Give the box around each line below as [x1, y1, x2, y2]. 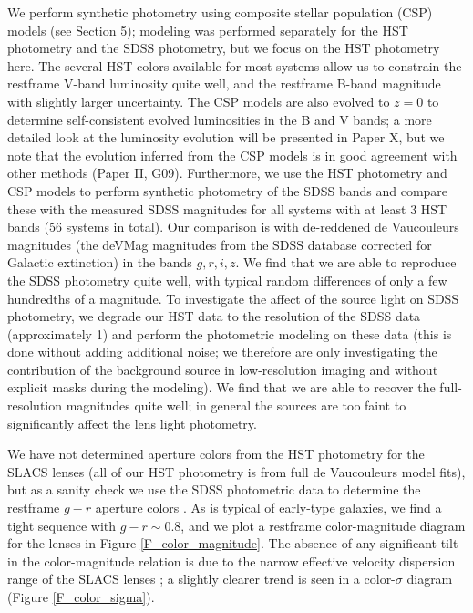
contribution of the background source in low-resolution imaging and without [7, 359, 438, 379]
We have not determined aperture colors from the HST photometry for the [7, 444, 425, 463]
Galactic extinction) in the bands [7, 253, 192, 272]
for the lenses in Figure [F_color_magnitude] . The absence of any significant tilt [7, 534, 458, 553]
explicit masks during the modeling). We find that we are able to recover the [7, 378, 436, 397]
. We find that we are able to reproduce [235, 253, 457, 272]
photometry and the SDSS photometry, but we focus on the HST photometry [7, 38, 440, 57]
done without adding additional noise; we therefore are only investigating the [7, 342, 437, 361]
